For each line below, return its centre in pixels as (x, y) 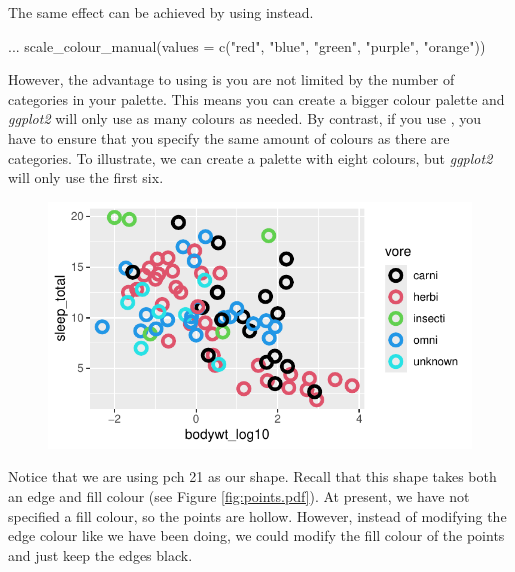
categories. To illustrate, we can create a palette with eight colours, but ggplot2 (250, 157)
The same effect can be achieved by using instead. (161, 12)
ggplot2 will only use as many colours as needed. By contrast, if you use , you (244, 118)
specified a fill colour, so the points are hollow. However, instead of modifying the (257, 515)
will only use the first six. (86, 177)
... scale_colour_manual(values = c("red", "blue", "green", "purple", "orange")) (247, 45)
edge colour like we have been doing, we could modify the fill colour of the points (256, 535)
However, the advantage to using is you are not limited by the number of (231, 79)
